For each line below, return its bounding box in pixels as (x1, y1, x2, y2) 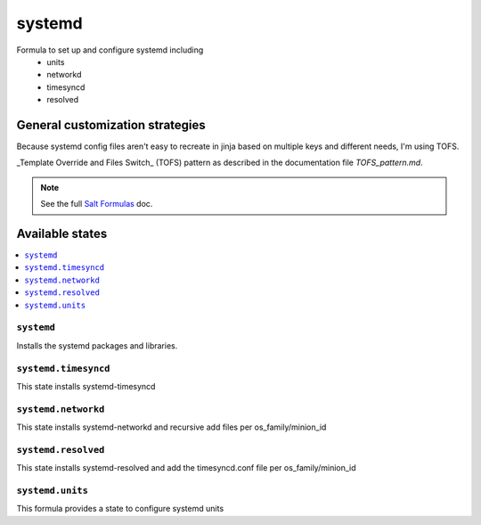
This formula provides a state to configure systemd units (16, 504, 224, 514)
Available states (16, 226, 108, 241)
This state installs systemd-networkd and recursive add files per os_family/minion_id (16, 422, 327, 432)
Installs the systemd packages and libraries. (16, 340, 178, 351)
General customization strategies (16, 117, 207, 133)
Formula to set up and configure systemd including (16, 45, 204, 55)
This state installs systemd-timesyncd (16, 381, 156, 391)
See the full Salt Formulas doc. (40, 199, 153, 209)
